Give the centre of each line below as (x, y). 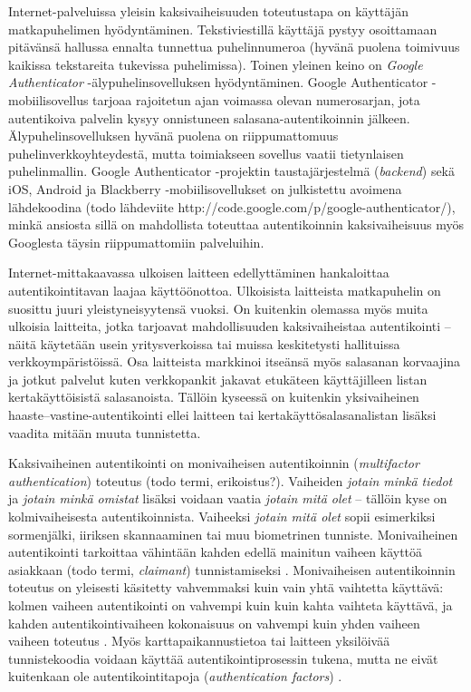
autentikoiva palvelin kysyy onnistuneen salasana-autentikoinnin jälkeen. (209, 117)
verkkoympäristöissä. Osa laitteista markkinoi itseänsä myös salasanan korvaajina (235, 361)
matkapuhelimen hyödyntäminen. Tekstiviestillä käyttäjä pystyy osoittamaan (223, 29)
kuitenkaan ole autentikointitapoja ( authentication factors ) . (175, 676)
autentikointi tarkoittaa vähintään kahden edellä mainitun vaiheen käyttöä (216, 552)
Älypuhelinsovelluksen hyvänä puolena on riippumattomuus (173, 136)
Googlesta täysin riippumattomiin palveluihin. (136, 242)
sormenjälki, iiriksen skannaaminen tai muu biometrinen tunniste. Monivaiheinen (233, 534)
